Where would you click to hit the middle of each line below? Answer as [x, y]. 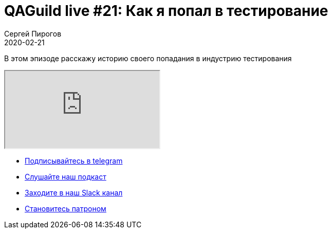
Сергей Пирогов [33, 33]
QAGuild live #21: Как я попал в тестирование [166, 11]
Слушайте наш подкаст [66, 176]
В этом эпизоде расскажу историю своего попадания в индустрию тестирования [148, 58]
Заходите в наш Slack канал [74, 192]
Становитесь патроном [66, 208]
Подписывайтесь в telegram [74, 160]
